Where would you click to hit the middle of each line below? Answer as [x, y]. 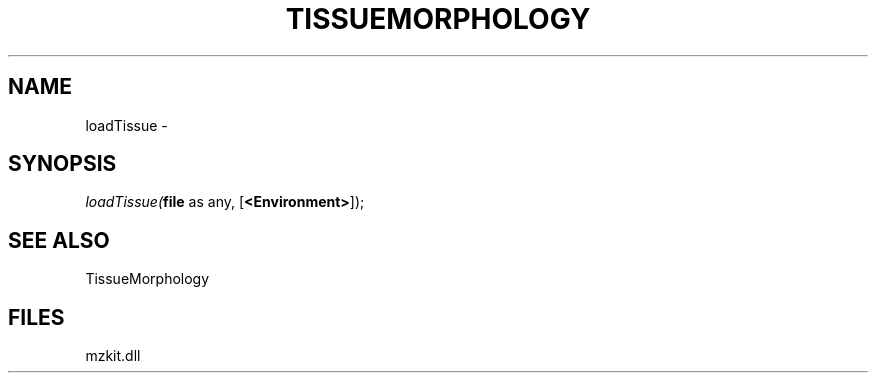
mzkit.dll [113, 356]
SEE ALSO [59, 240]
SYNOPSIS [62, 164]
